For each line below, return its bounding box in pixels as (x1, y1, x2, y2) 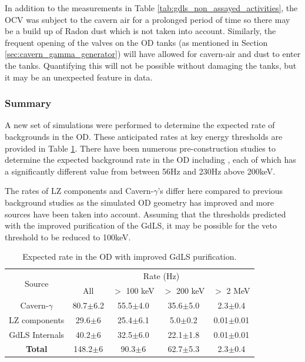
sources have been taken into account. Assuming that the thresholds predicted (5, 207, 286, 220)
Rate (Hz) (143, 270, 180, 282)
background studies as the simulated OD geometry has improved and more (5, 196, 274, 208)
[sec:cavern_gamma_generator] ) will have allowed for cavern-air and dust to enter (5, 48, 301, 60)
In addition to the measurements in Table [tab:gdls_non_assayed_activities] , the (5, 2, 298, 14)
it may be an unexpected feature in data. (5, 71, 153, 83)
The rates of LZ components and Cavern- (5, 185, 154, 197)
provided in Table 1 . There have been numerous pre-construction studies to (5, 142, 276, 154)
